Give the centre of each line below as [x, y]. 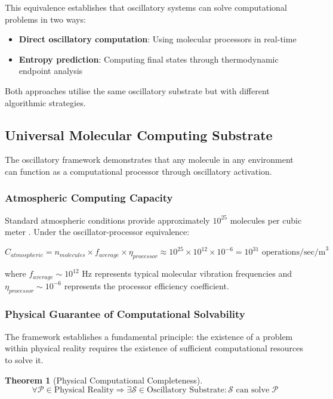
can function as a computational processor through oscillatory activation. [138, 171]
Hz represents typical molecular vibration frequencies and [187, 273]
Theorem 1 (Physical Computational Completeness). [104, 380]
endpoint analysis [51, 71]
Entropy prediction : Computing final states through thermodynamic [149, 59]
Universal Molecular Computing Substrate [139, 134]
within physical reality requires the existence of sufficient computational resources [154, 348]
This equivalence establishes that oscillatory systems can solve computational [146, 7]
